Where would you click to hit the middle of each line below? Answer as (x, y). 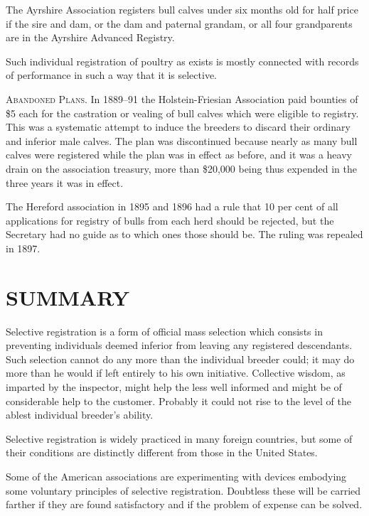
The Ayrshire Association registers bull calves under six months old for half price (182, 9)
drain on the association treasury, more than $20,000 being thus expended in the (182, 168)
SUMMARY (68, 297)
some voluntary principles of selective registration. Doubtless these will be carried (183, 490)
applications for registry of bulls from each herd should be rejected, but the (170, 220)
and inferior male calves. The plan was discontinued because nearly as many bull (182, 140)
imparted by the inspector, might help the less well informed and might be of (174, 387)
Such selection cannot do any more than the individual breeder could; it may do (180, 359)
